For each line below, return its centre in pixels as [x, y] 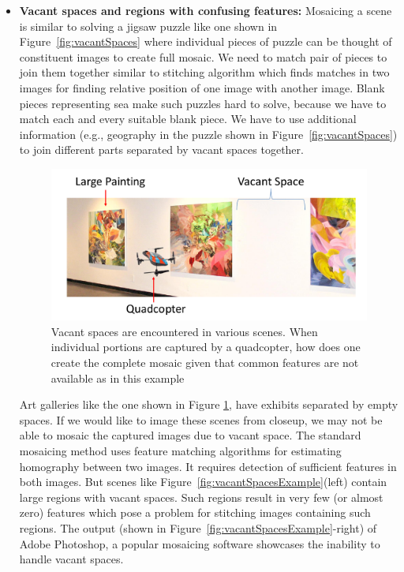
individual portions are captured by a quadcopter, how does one [206, 347]
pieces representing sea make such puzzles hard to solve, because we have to [203, 103]
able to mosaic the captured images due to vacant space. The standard [190, 435]
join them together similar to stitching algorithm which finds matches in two [204, 72]
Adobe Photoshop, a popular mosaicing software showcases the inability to [200, 543]
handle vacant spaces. [71, 559]
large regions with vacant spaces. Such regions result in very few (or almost [201, 497]
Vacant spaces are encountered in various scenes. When [184, 331]
